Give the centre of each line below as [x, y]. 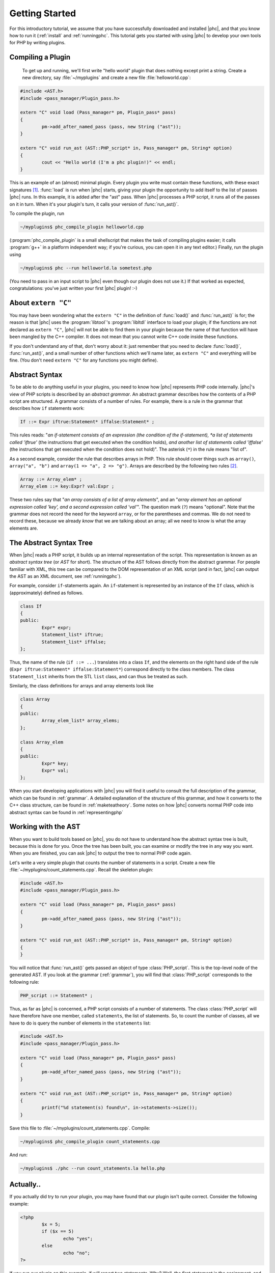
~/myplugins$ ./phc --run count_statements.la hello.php [93, 1168]
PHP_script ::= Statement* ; [57, 995]
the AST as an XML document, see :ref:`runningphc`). [65, 576]
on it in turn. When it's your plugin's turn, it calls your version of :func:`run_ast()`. [94, 204]
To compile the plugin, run [37, 213]
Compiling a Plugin [40, 57]
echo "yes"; [78, 1238]
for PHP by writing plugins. [37, 43]
